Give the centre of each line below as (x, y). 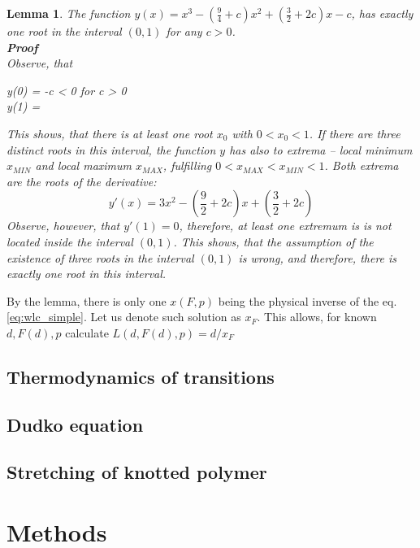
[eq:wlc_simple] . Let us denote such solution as (124, 317)
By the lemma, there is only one (87, 300)
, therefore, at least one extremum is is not (285, 226)
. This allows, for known (317, 317)
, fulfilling (187, 165)
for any (184, 31)
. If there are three (355, 133)
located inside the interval (70, 241)
